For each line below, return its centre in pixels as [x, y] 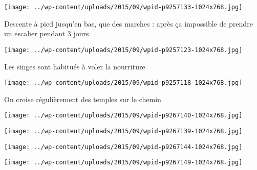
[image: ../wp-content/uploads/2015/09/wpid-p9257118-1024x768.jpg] [123, 83]
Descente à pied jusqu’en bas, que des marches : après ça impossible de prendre [128, 23]
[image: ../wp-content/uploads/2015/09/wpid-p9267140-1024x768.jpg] [123, 116]
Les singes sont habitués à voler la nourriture [75, 66]
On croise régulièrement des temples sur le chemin [83, 99]
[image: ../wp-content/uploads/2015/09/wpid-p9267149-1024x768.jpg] [123, 163]
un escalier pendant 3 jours [47, 33]
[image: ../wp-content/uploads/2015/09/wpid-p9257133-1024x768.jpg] [123, 7]
